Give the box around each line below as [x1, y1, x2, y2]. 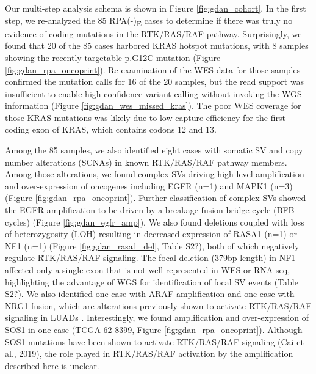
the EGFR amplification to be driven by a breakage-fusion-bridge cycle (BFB [5, 204, 295, 216]
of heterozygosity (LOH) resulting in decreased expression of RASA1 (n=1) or [5, 227, 297, 240]
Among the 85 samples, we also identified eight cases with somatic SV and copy [5, 144, 303, 156]
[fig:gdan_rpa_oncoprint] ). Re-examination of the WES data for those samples [5, 63, 301, 76]
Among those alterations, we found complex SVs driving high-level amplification [5, 167, 304, 180]
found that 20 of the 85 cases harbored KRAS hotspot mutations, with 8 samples [5, 39, 309, 52]
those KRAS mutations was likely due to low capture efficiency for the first [5, 111, 285, 123]
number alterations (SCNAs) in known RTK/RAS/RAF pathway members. [5, 155, 287, 168]
